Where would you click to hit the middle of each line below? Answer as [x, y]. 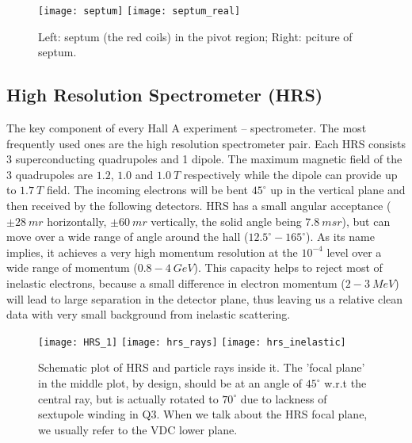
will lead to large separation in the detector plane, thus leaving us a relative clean [205, 298]
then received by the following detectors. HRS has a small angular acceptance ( [199, 206]
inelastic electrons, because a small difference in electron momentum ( [176, 283]
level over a [354, 252]
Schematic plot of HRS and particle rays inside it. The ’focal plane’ [202, 367]
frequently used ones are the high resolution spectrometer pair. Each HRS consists [206, 143]
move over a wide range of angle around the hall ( [128, 237]
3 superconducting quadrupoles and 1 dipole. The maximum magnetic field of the [204, 159]
